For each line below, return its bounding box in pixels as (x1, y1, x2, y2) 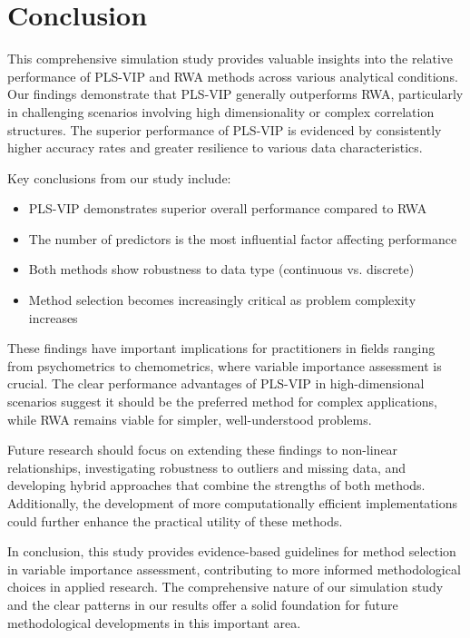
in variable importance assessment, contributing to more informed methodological (7, 559, 461, 578)
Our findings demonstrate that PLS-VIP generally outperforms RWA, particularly (7, 84, 464, 103)
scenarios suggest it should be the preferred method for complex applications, (7, 392, 437, 411)
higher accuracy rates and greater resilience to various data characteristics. (7, 138, 423, 157)
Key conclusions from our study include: (7, 168, 231, 187)
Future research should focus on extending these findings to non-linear (7, 440, 398, 459)
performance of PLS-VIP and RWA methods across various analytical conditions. (7, 66, 458, 85)
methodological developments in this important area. (7, 613, 301, 632)
